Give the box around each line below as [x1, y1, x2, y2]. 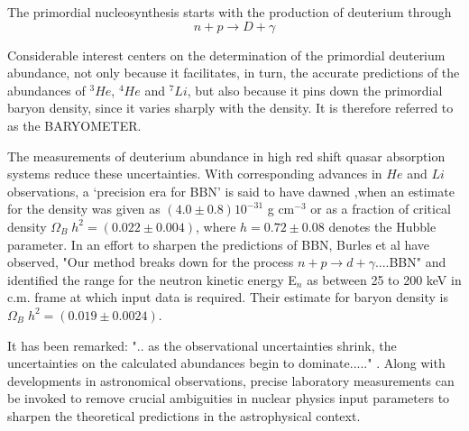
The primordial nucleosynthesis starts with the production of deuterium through [7, 3, 452, 21]
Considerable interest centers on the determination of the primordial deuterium [7, 45, 446, 64]
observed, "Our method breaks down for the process [7, 252, 294, 271]
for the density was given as [7, 199, 161, 218]
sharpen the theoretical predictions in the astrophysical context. [7, 406, 361, 425]
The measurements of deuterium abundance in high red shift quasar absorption [7, 146, 446, 165]
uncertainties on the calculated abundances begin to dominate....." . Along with [7, 353, 446, 372]
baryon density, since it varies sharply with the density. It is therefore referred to [7, 98, 454, 117]
